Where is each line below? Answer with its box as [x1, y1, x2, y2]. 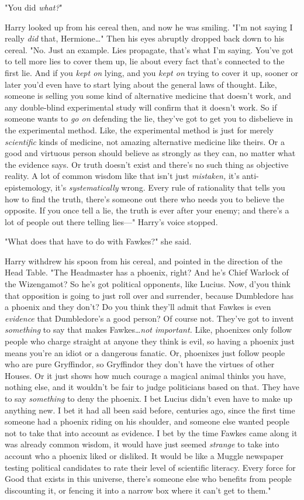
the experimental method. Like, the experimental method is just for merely [5, 123, 274, 136]
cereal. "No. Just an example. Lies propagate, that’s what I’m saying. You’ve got [5, 43, 294, 56]
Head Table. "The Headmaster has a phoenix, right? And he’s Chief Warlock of [5, 266, 289, 278]
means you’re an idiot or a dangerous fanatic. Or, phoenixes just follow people [5, 346, 285, 358]
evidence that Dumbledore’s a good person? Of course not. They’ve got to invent [5, 312, 294, 324]
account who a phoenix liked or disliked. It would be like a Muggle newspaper [5, 449, 284, 461]
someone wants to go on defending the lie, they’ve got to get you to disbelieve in [5, 112, 293, 125]
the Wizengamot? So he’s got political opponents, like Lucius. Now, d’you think [5, 278, 291, 290]
